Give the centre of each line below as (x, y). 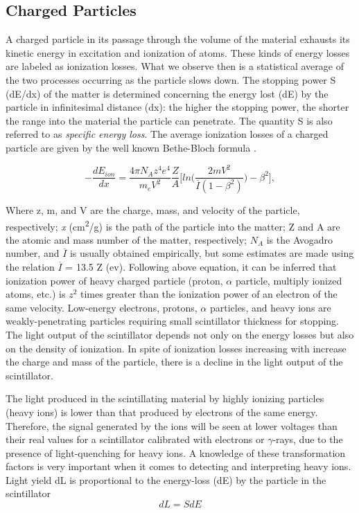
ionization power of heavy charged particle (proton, (114, 280)
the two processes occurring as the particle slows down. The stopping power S (171, 79)
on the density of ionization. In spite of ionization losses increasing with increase (176, 348)
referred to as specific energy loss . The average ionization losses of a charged (167, 134)
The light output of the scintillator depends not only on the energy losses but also (180, 334)
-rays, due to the (308, 439)
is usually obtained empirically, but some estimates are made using (212, 253)
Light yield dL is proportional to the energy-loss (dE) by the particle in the (166, 479)
